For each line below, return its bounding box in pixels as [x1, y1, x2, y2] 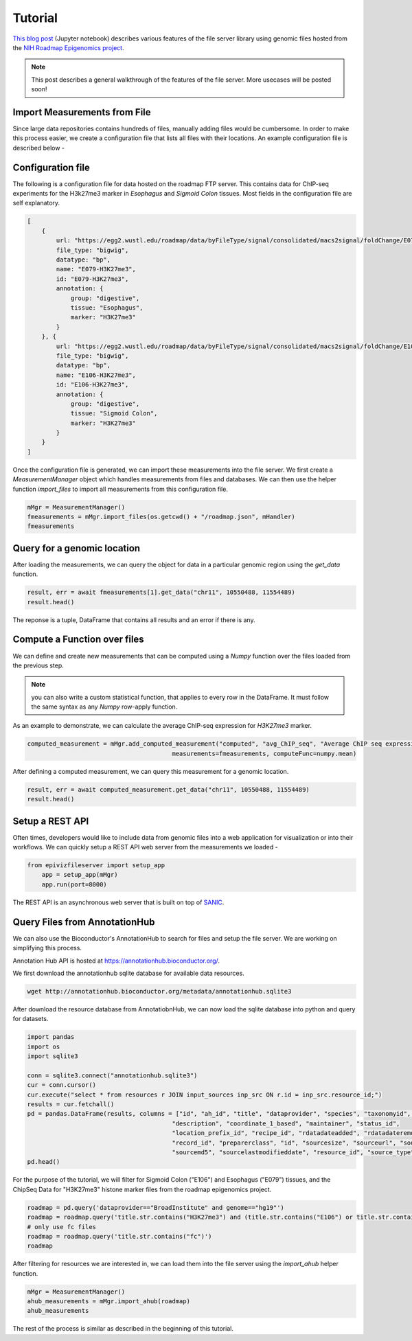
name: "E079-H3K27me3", [56, 265, 137, 273]
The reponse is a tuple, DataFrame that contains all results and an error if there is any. [12, 615, 255, 624]
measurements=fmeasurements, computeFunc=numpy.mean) [172, 749, 357, 757]
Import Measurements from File [12, 106, 151, 118]
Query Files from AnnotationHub [12, 916, 155, 928]
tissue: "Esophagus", [70, 303, 144, 312]
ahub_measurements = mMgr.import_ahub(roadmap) [27, 1298, 190, 1305]
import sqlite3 [27, 1053, 78, 1060]
